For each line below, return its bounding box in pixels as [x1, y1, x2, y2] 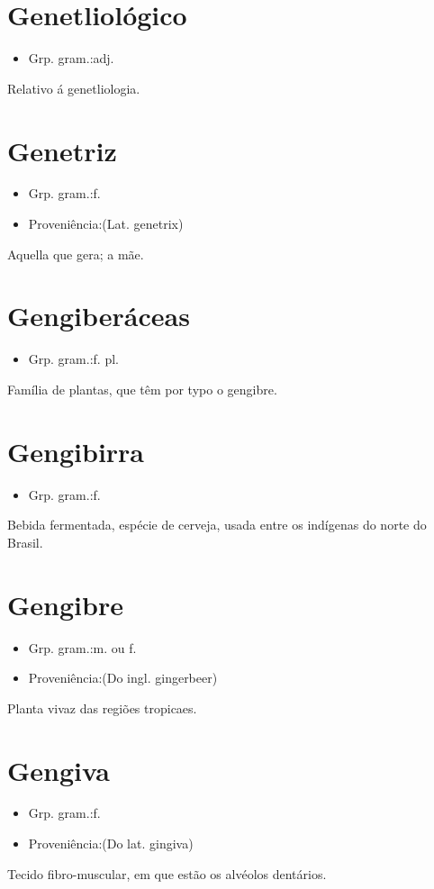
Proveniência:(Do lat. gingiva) [28, 834, 194, 853]
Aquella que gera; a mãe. [7, 244, 144, 263]
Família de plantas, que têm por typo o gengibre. [7, 379, 277, 398]
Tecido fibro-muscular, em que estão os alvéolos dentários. [7, 864, 327, 883]
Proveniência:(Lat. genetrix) [28, 214, 184, 233]
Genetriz [7, 132, 117, 168]
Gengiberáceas [7, 297, 190, 334]
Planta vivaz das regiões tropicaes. [7, 698, 197, 717]
